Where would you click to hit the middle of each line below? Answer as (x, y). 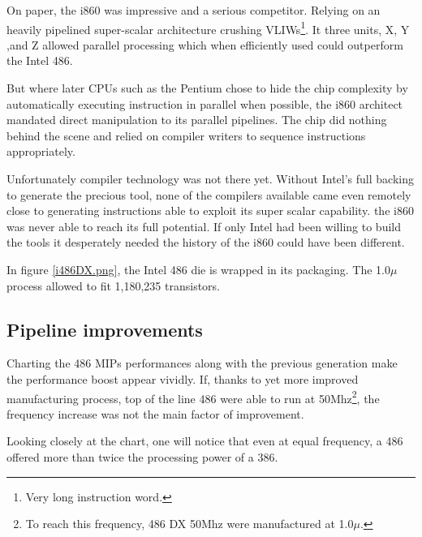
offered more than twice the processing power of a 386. (142, 456)
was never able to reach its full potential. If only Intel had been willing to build (204, 226)
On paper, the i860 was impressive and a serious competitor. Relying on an (194, 10)
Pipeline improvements (105, 329)
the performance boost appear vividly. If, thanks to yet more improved (183, 378)
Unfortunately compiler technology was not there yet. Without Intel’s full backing (210, 178)
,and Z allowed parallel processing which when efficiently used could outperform (205, 44)
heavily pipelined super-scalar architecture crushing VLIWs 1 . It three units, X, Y (208, 28)
